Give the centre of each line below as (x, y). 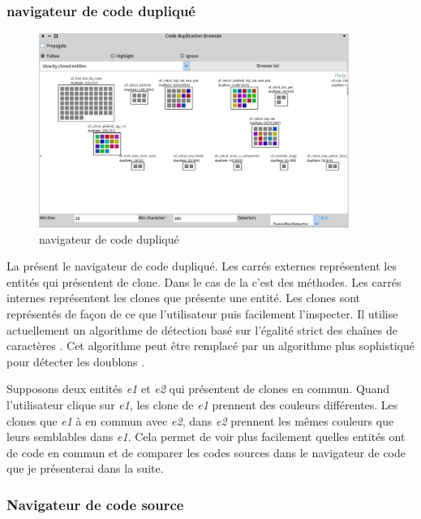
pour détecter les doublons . (76, 361)
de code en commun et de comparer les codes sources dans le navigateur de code (206, 452)
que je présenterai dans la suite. (85, 468)
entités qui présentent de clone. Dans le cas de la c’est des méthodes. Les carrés (204, 281)
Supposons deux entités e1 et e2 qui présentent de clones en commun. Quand (198, 389)
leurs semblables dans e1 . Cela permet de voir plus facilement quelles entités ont (206, 437)
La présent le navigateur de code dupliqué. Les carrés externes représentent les (202, 266)
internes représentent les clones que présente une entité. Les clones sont (184, 298)
